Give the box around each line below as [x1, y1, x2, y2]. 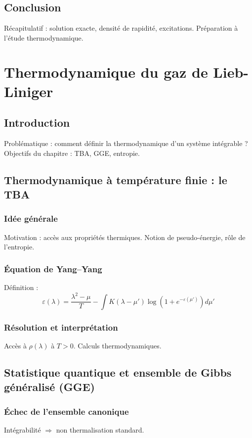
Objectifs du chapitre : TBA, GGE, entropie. [4, 147, 140, 158]
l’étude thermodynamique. [4, 32, 84, 43]
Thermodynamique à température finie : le [4, 172, 227, 187]
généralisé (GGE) [4, 379, 95, 394]
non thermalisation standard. [56, 424, 144, 435]
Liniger [4, 81, 53, 101]
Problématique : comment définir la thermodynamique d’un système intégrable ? [4, 138, 248, 148]
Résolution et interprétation [4, 321, 118, 333]
